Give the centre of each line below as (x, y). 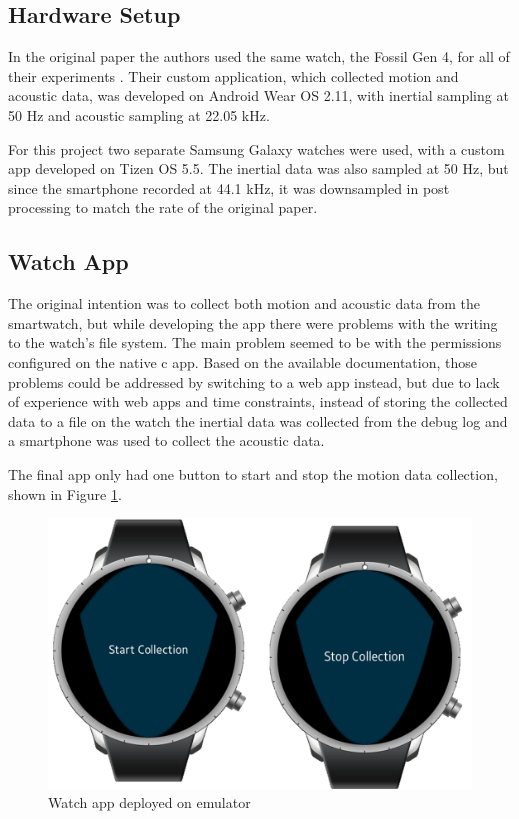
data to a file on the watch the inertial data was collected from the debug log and (258, 420)
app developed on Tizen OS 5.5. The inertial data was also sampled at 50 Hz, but (258, 168)
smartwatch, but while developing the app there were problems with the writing (253, 322)
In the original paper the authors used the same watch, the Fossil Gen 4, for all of (259, 56)
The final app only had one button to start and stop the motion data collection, (253, 473)
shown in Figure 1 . (65, 493)
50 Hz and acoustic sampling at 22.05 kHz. (139, 114)
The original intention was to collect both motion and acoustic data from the (244, 303)
